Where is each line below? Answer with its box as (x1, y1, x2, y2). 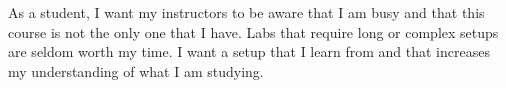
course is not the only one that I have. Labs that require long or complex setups (8, 21, 499, 42)
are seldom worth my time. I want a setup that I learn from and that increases (8, 41, 490, 62)
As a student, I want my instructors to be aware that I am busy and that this (8, 2, 485, 22)
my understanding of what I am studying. (8, 60, 264, 81)
